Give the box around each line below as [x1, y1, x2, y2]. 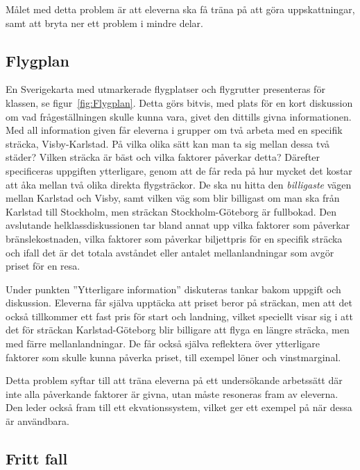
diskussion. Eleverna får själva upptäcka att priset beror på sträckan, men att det [6, 295, 352, 310]
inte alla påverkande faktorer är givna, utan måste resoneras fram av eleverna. [6, 386, 338, 401]
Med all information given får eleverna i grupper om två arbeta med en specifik [6, 123, 343, 137]
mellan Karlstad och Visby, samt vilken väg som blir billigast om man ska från [6, 191, 340, 205]
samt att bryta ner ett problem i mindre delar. [6, 15, 203, 30]
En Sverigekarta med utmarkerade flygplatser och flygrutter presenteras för [6, 82, 325, 96]
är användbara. [6, 414, 69, 428]
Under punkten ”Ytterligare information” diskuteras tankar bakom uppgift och [6, 281, 341, 296]
